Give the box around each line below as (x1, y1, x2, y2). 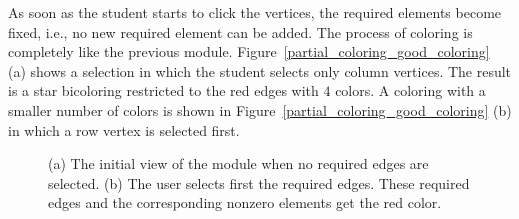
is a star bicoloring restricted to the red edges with (8, 80, 319, 101)
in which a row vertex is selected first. (8, 119, 240, 140)
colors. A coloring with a (335, 80, 486, 101)
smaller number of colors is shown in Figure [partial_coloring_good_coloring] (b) (8, 99, 512, 120)
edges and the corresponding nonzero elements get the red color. (48, 192, 442, 213)
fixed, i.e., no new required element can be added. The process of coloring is (8, 21, 473, 42)
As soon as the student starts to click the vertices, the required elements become (8, 2, 502, 22)
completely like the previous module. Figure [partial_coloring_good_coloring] (8, 41, 490, 62)
